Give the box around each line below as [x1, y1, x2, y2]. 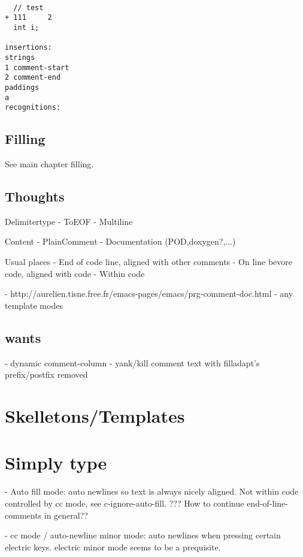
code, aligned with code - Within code [5, 267, 145, 279]
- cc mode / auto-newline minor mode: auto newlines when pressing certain [5, 529, 281, 541]
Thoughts [5, 187, 65, 206]
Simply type [5, 450, 107, 475]
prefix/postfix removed [5, 368, 88, 381]
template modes [5, 299, 63, 311]
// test [13, 3, 44, 12]
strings [5, 53, 35, 62]
